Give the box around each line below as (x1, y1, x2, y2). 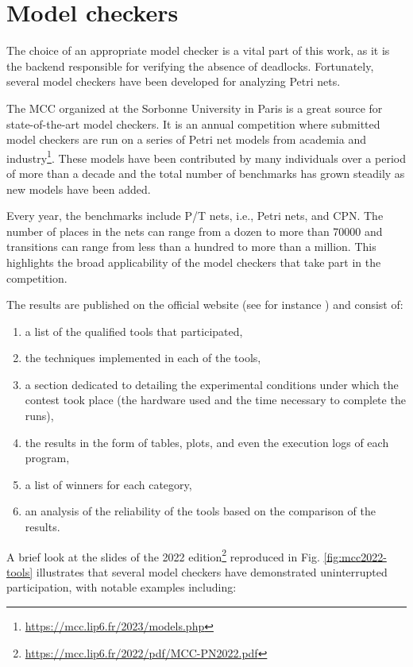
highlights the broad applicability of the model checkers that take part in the (6, 253, 381, 270)
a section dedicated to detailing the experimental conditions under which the (25, 376, 399, 392)
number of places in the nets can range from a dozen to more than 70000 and (6, 222, 383, 239)
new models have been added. (6, 180, 151, 197)
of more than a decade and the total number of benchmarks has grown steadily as (6, 164, 405, 181)
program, (25, 449, 70, 466)
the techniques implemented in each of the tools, (25, 349, 261, 366)
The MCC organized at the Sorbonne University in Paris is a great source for (6, 99, 383, 116)
